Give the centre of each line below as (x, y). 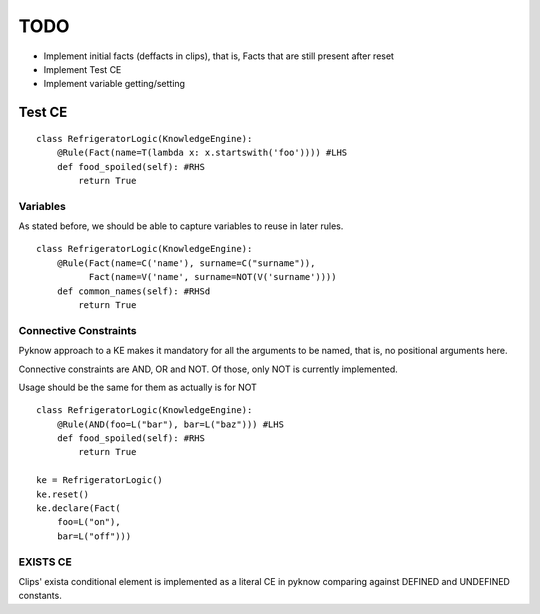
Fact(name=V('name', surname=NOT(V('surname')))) (212, 277)
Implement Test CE (82, 69)
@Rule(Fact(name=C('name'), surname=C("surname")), (186, 263)
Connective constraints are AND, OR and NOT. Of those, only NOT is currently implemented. (208, 369)
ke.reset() (63, 494)
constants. (40, 596)
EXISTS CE (45, 562)
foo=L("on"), (88, 522)
